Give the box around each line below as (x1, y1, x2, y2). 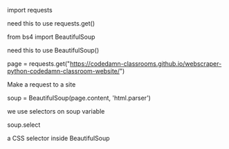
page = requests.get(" (7, 60, 71, 68)
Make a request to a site (7, 80, 76, 89)
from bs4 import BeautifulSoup (7, 33, 95, 41)
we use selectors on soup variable (7, 107, 105, 115)
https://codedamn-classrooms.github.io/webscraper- (69, 60, 222, 68)
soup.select (7, 121, 41, 129)
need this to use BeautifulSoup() (7, 46, 100, 54)
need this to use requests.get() (7, 19, 95, 27)
